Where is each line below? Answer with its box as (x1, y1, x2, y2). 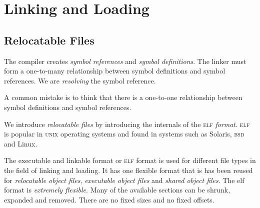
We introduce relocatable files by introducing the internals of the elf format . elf (4, 118, 250, 129)
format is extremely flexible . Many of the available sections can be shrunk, (4, 184, 230, 195)
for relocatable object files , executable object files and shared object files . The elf (4, 174, 244, 185)
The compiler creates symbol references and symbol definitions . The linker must (4, 55, 246, 66)
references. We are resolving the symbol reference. (4, 75, 156, 85)
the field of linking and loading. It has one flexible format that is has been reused (4, 164, 253, 175)
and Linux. (4, 138, 37, 148)
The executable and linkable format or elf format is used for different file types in (4, 155, 256, 165)
